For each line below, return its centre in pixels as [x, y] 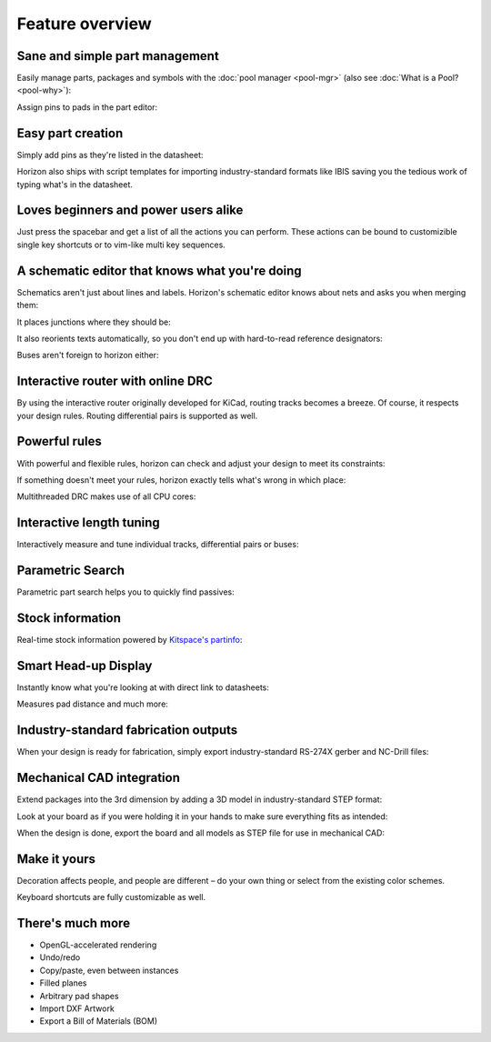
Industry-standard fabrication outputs [127, 731]
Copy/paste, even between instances [109, 970]
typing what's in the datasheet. [75, 184]
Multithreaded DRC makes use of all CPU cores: [106, 496]
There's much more [74, 923]
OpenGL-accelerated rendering [98, 945]
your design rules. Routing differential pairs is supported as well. [137, 416]
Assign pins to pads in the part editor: [87, 107]
